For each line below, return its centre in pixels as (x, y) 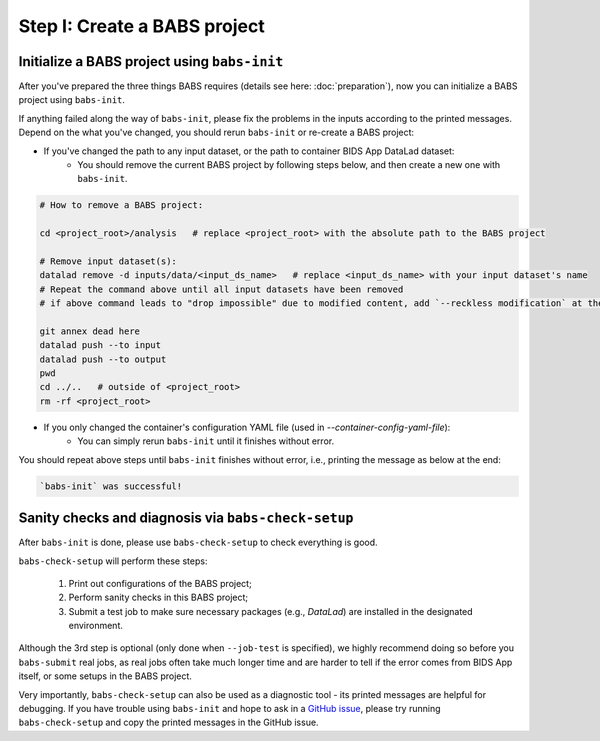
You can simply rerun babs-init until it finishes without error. (206, 441)
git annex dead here (89, 331)
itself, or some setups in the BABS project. (105, 676)
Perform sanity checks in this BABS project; (158, 597)
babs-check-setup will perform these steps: (113, 561)
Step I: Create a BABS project (141, 26)
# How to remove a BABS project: (121, 205)
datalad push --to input (100, 345)
